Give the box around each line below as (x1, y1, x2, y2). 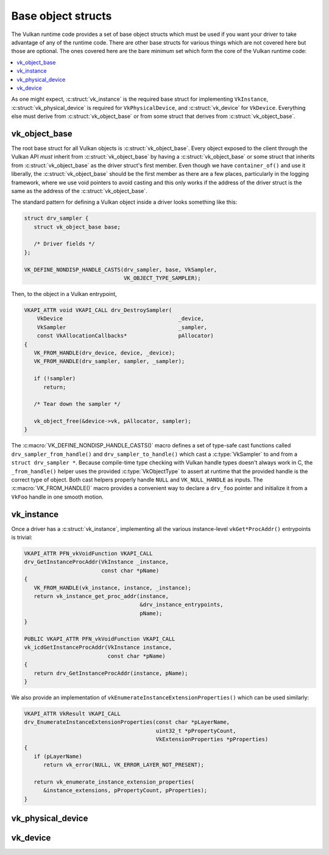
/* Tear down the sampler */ (34, 400, 121, 408)
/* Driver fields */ (34, 240, 96, 247)
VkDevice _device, (37, 315, 204, 322)
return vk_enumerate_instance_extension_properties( (34, 779, 195, 785)
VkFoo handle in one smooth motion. (11, 493, 104, 500)
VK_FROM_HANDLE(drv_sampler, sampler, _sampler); (34, 358, 185, 365)
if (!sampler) (34, 375, 76, 382)
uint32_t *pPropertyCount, (155, 727, 236, 734)
